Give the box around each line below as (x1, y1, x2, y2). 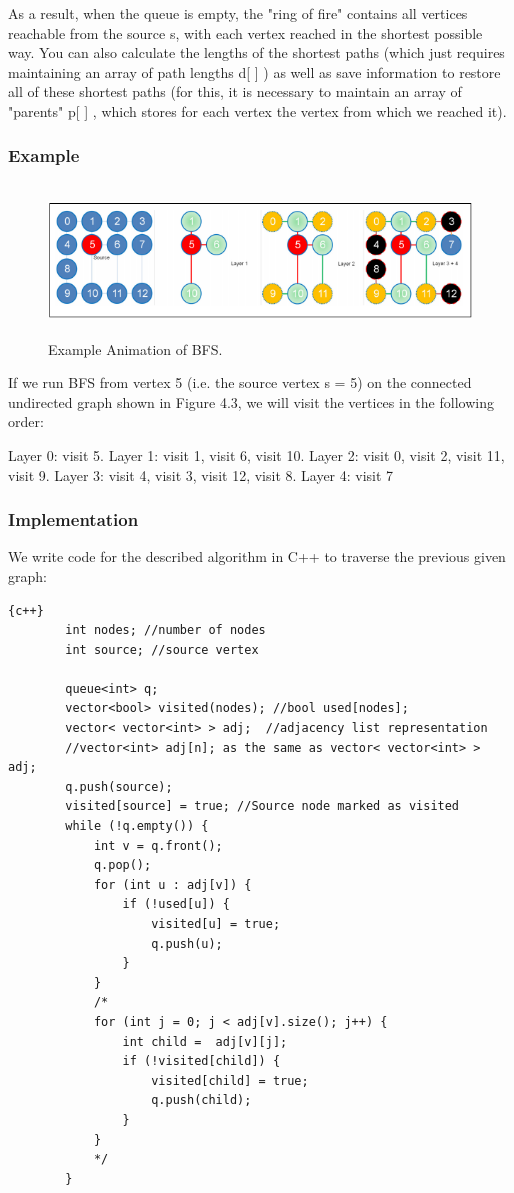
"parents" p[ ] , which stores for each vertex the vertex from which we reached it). (8, 100, 507, 121)
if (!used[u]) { (122, 897, 230, 912)
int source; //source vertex (65, 642, 259, 657)
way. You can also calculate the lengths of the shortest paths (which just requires (8, 42, 505, 63)
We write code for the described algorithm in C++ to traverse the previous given (8, 546, 506, 567)
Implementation (8, 507, 139, 532)
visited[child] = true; (151, 1073, 309, 1088)
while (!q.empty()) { (65, 819, 209, 834)
